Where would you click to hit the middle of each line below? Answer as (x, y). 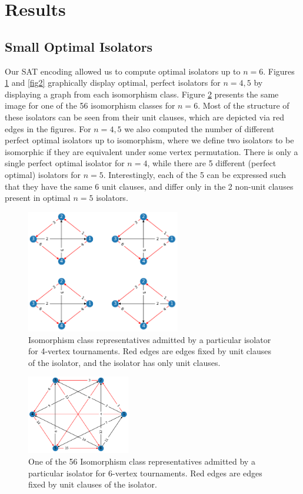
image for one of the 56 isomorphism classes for (90, 105)
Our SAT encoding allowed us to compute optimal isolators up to (123, 71)
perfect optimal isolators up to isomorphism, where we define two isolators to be (149, 140)
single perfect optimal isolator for (65, 163)
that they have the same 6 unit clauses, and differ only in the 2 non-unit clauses (149, 186)
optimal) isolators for (43, 174)
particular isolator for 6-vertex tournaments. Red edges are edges (145, 473)
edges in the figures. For (48, 128)
